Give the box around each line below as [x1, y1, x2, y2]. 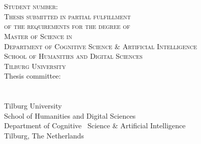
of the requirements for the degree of [4, 21, 130, 31]
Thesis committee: [4, 70, 61, 81]
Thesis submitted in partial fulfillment [4, 11, 131, 21]
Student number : [4, 1, 58, 12]
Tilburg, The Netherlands [4, 130, 84, 140]
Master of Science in [4, 30, 72, 41]
